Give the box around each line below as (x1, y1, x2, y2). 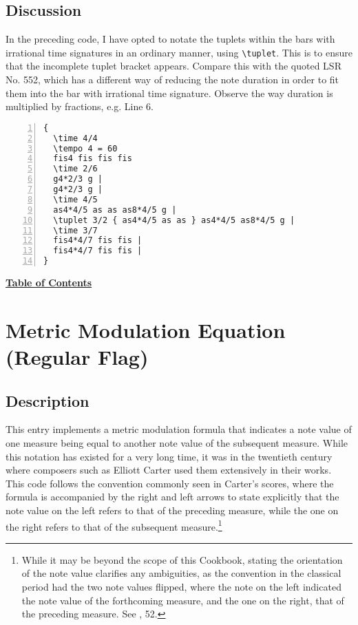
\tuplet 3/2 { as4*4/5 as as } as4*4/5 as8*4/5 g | (53, 215, 295, 225)
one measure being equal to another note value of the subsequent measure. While (6, 436, 348, 450)
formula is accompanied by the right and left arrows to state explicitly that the (6, 489, 339, 504)
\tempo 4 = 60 (53, 143, 118, 153)
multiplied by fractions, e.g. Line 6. (6, 99, 154, 114)
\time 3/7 (53, 225, 98, 235)
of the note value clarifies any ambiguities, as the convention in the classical (21, 566, 341, 580)
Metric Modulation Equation (6, 315, 286, 343)
